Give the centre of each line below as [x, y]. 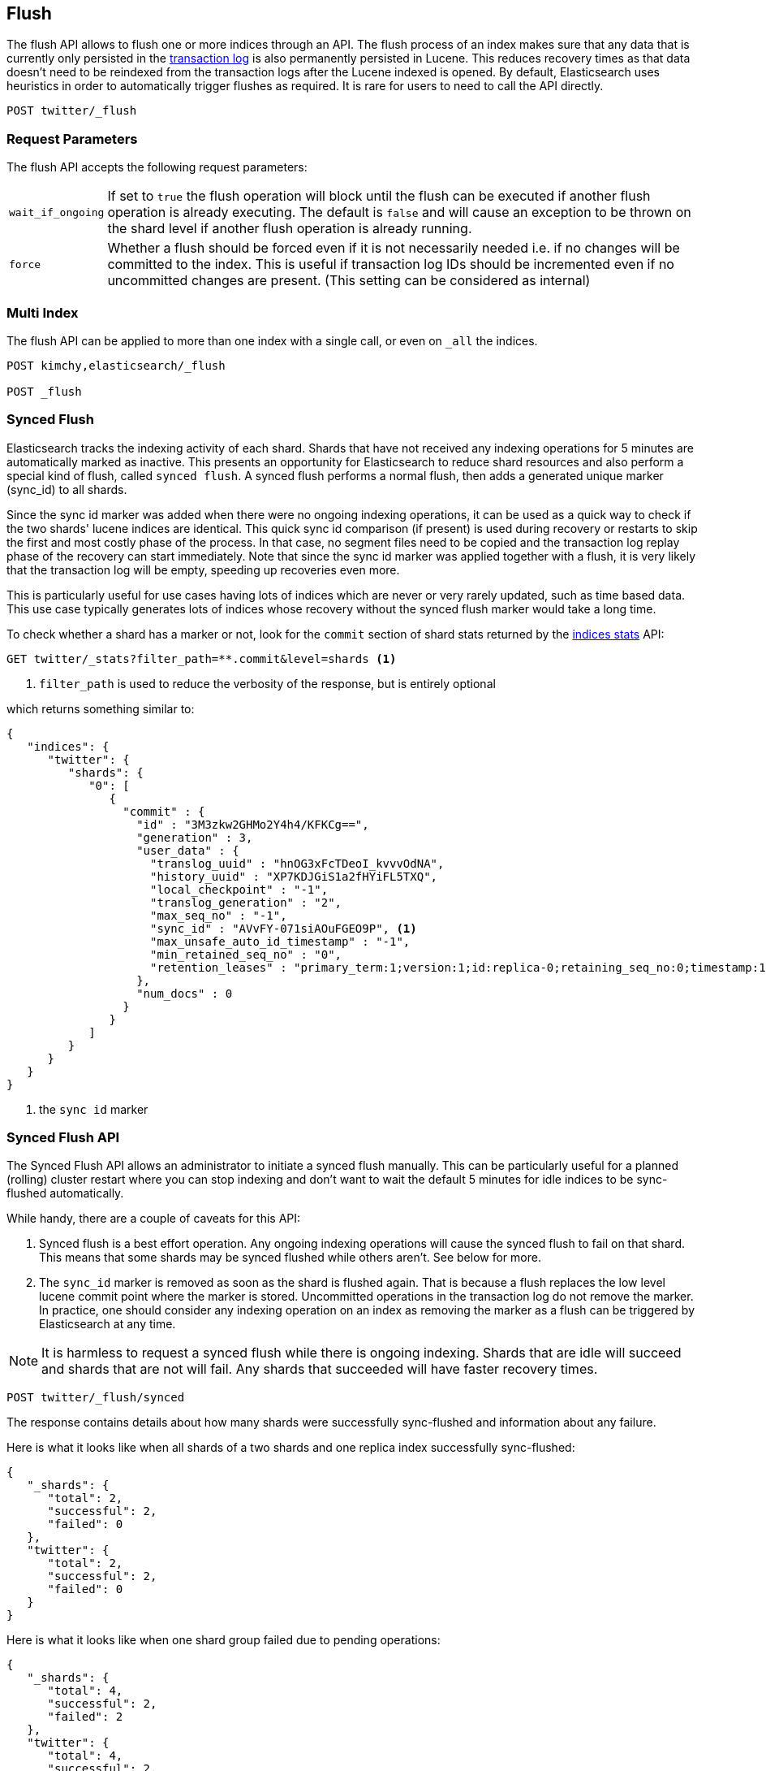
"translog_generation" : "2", [246, 902]
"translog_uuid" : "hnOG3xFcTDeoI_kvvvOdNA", [297, 863]
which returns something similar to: [101, 708]
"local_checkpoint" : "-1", [239, 889]
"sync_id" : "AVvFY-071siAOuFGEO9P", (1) [284, 928]
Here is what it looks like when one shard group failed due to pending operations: [224, 1640]
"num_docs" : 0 [185, 993]
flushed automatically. [65, 1193]
